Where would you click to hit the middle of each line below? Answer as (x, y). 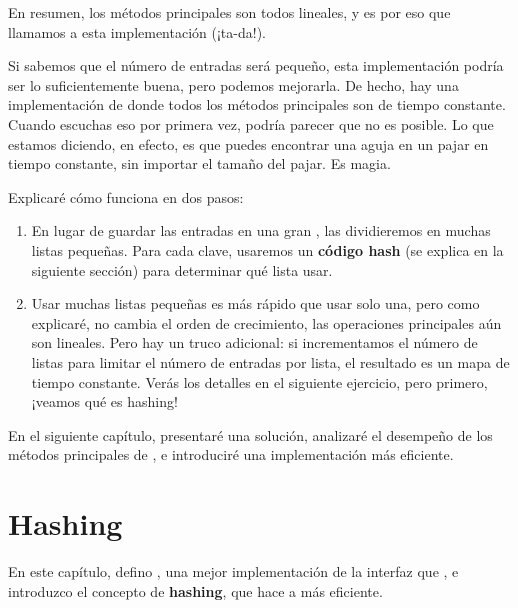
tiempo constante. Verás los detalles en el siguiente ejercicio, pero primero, (259, 381)
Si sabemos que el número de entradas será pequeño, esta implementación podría (256, 65)
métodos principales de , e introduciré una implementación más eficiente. (231, 454)
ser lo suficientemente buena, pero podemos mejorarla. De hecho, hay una (233, 84)
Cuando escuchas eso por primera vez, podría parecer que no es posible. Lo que (251, 123)
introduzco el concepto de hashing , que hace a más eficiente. (195, 590)
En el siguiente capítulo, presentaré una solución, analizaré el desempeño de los (250, 434)
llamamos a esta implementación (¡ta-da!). (137, 31)
